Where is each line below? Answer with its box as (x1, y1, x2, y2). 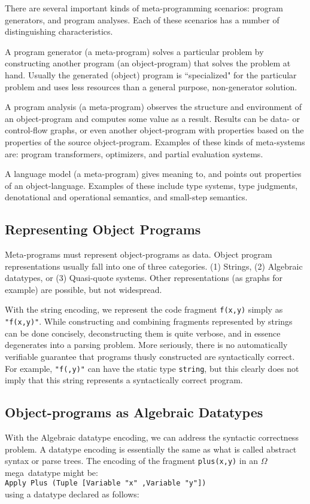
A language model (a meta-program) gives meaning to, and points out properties (5, 167, 302, 180)
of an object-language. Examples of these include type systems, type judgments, (5, 179, 298, 191)
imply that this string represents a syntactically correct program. (5, 374, 243, 386)
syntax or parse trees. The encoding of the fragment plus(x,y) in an (5, 454, 258, 467)
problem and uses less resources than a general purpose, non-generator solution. (5, 80, 297, 93)
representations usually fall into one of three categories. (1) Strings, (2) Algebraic (5, 259, 303, 272)
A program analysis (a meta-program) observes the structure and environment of (5, 100, 302, 113)
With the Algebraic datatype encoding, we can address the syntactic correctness (5, 431, 299, 444)
